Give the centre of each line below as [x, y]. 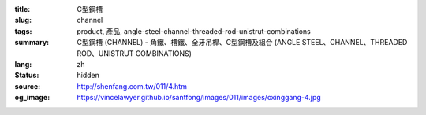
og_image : [32, 98]
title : [22, 9]
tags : [23, 31]
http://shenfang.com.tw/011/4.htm [132, 86]
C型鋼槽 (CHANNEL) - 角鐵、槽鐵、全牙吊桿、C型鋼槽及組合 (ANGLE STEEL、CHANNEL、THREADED [242, 43]
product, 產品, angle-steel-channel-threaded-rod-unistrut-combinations [194, 31]
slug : [23, 20]
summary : [32, 43]
